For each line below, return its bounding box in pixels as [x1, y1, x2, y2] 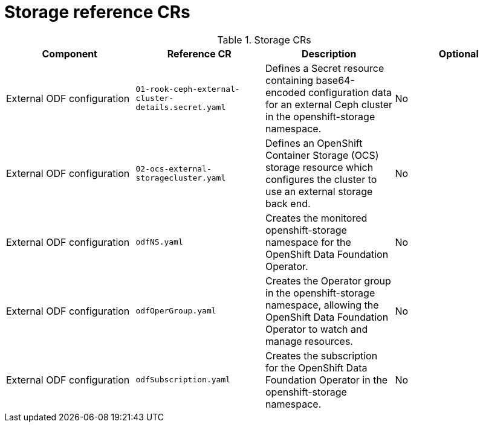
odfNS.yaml [135, 237, 183, 247]
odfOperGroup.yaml [135, 306, 216, 316]
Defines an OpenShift [265, 136, 363, 149]
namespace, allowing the [265, 298, 379, 311]
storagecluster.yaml [135, 173, 226, 182]
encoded [265, 86, 306, 98]
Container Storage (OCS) [265, 149, 379, 161]
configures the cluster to [265, 173, 377, 185]
